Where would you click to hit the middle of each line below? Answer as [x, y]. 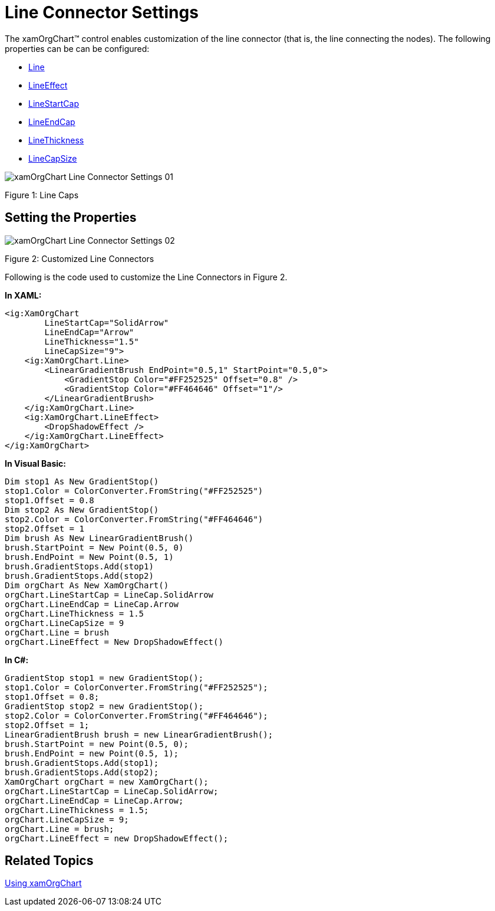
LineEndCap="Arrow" [89, 332]
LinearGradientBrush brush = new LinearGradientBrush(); [139, 734]
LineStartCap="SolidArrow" [107, 322]
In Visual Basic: [35, 463]
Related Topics [49, 861]
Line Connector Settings [102, 12]
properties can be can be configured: [77, 48]
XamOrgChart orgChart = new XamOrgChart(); [107, 781]
